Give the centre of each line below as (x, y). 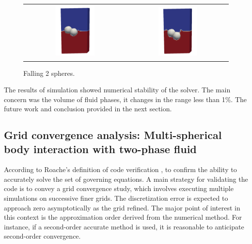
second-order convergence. (42, 236)
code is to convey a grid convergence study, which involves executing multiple (119, 188)
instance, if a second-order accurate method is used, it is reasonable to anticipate (124, 226)
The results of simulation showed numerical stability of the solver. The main (117, 89)
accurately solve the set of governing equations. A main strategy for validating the (126, 179)
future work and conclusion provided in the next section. (88, 109)
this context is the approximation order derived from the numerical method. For (123, 217)
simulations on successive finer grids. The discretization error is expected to (116, 198)
